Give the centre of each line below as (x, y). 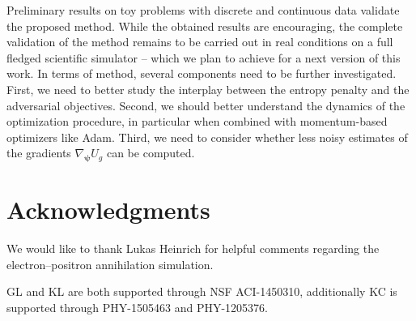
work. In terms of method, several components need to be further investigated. (202, 73)
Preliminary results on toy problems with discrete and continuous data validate (203, 10)
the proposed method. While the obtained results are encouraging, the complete (205, 26)
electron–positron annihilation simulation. (110, 264)
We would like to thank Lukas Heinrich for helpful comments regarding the (193, 248)
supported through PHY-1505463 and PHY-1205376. (137, 308)
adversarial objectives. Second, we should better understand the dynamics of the (206, 105)
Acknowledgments (108, 210)
